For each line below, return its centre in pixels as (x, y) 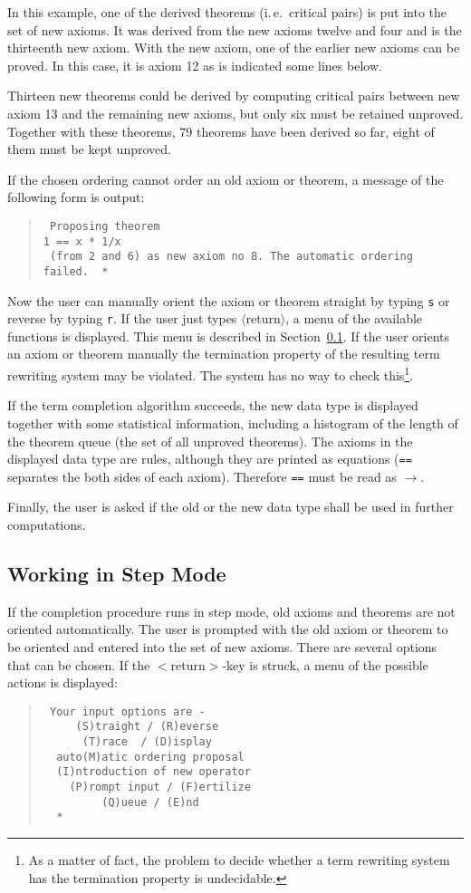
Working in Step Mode (117, 573)
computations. (47, 524)
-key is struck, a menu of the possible (325, 664)
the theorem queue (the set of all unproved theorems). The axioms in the (210, 441)
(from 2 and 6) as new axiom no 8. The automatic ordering (231, 257)
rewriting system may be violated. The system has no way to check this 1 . (211, 374)
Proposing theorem (105, 226)
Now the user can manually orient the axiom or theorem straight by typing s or (229, 300)
